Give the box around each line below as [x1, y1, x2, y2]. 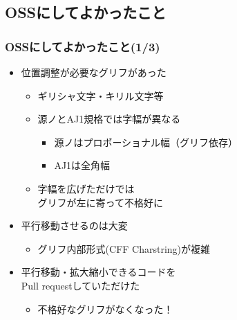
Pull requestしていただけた [21, 278, 140, 292]
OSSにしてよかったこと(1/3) [5, 37, 160, 55]
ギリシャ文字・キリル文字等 [37, 88, 164, 103]
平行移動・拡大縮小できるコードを [21, 265, 176, 279]
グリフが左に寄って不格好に [37, 195, 163, 209]
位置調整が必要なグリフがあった [21, 65, 167, 79]
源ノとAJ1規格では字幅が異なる [37, 112, 181, 126]
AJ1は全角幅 [54, 158, 111, 172]
